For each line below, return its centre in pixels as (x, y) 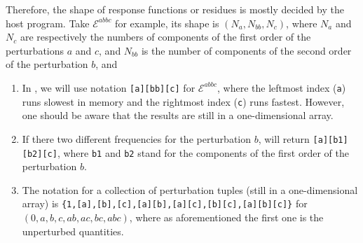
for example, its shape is (167, 23)
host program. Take (48, 23)
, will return (284, 138)
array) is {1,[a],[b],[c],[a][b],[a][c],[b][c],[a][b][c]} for (165, 203)
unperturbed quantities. (73, 231)
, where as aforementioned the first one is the (226, 217)
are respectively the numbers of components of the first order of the (165, 37)
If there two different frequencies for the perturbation (137, 138)
